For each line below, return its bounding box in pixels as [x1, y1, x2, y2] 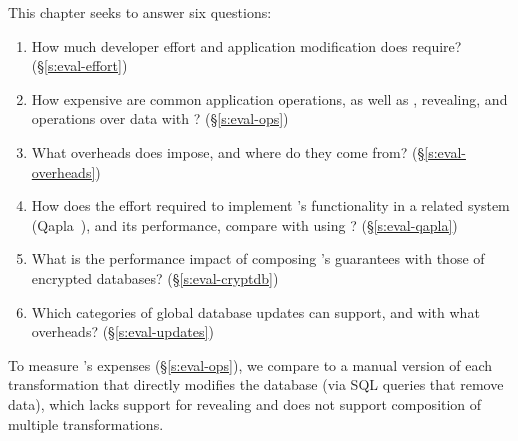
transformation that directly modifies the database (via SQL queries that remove [8, 374, 504, 395]
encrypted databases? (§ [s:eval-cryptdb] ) [31, 267, 279, 288]
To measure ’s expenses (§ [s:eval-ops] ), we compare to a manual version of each [8, 354, 493, 375]
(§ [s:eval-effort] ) [31, 55, 128, 76]
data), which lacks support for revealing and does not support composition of [8, 393, 482, 414]
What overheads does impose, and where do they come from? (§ [31, 141, 425, 162]
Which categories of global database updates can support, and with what [31, 301, 480, 322]
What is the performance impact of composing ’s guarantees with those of [31, 248, 485, 269]
